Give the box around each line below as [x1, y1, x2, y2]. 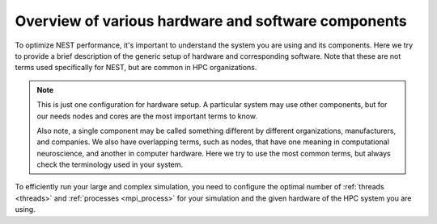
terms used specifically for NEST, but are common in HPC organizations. [15, 63, 257, 73]
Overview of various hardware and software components [15, 12, 408, 30]
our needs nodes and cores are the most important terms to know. [36, 111, 258, 121]
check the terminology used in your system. [36, 160, 184, 169]
